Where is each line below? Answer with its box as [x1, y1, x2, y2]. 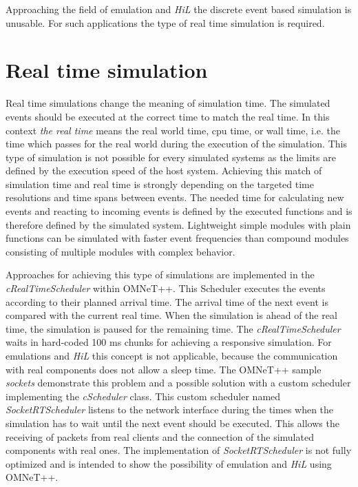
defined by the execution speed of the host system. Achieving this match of [6, 163, 322, 178]
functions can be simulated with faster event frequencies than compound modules [6, 231, 349, 245]
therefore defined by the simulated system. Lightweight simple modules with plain [6, 217, 351, 231]
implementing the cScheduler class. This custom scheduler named [6, 388, 281, 403]
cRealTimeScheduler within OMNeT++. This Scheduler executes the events [6, 281, 326, 296]
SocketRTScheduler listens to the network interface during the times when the [6, 402, 334, 417]
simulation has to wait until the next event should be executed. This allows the [6, 415, 339, 430]
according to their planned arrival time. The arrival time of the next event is [6, 294, 328, 309]
